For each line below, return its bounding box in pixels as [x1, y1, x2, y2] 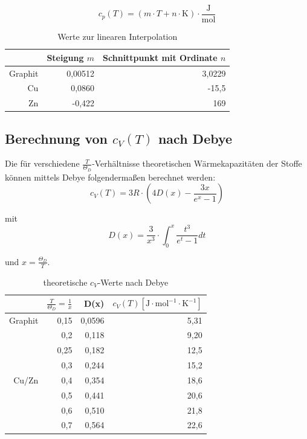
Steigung [47, 51, 84, 63]
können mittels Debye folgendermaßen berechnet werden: [5, 170, 216, 183]
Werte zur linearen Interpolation [57, 30, 178, 43]
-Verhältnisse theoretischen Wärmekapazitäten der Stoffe [92, 157, 302, 170]
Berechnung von [5, 129, 108, 147]
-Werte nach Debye [97, 275, 169, 288]
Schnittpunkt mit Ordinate [103, 51, 218, 63]
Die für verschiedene [5, 157, 80, 170]
